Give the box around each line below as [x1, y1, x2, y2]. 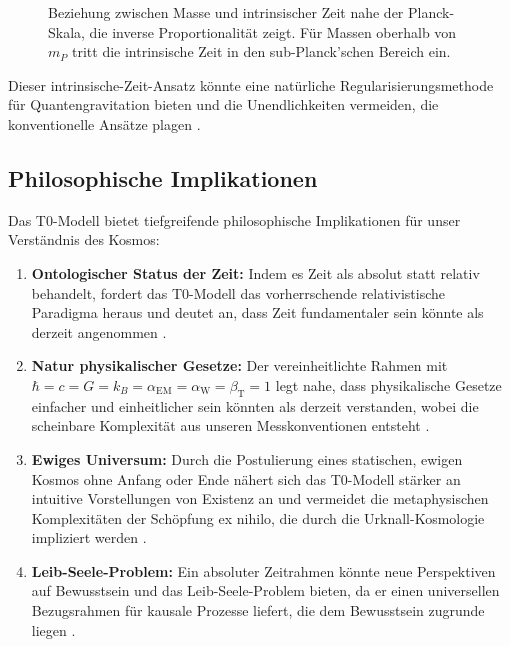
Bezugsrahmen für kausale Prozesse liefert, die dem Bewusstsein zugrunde [31, 600, 485, 621]
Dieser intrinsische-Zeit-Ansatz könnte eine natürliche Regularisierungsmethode [8, 74, 494, 95]
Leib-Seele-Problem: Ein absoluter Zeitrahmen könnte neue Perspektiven [31, 560, 496, 581]
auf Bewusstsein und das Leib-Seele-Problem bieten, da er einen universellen [31, 580, 500, 601]
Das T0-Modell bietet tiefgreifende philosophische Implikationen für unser [8, 209, 461, 230]
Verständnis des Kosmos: [8, 229, 160, 250]
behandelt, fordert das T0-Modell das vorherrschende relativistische [31, 282, 446, 303]
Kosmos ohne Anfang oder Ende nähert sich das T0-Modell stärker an [31, 468, 461, 489]
